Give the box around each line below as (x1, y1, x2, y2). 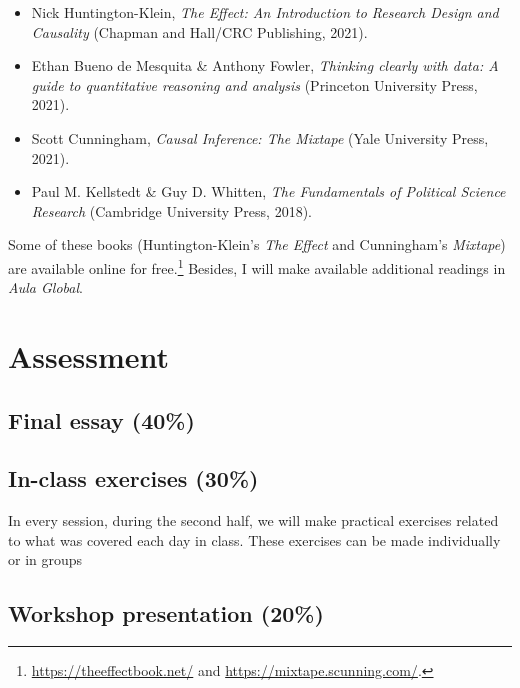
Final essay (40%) (8, 404, 195, 435)
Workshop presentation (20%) (8, 598, 324, 629)
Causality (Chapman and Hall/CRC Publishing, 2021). (31, 21, 368, 42)
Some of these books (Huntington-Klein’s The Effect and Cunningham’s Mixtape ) (8, 234, 506, 255)
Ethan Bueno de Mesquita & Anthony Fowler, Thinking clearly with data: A (31, 55, 499, 76)
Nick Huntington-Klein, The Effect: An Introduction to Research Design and (31, 2, 499, 22)
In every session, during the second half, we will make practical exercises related (8, 510, 499, 531)
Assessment (8, 335, 170, 376)
